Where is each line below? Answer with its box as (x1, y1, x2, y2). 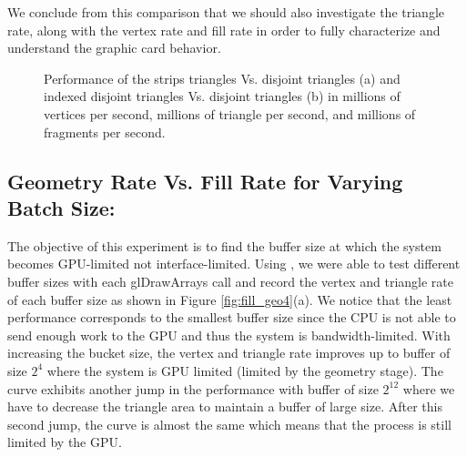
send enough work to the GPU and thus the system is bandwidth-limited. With (7, 325, 451, 344)
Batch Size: (7, 193, 116, 221)
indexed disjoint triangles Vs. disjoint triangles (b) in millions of (44, 86, 401, 106)
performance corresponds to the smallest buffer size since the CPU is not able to (7, 308, 456, 327)
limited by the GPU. (7, 432, 122, 452)
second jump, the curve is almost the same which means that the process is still (7, 414, 452, 433)
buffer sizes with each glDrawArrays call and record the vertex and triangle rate (7, 271, 453, 290)
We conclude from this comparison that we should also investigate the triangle (7, 3, 444, 21)
